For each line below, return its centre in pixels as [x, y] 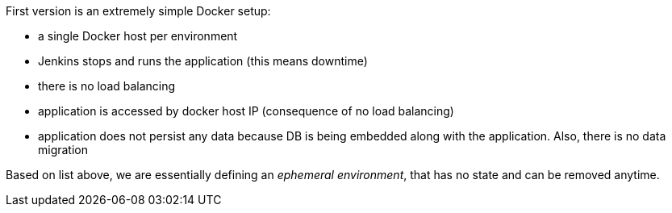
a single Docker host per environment [138, 36]
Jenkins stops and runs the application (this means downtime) [203, 61]
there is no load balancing [107, 86]
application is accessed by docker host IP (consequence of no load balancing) [246, 111]
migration [63, 150]
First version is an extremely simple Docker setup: [138, 11]
